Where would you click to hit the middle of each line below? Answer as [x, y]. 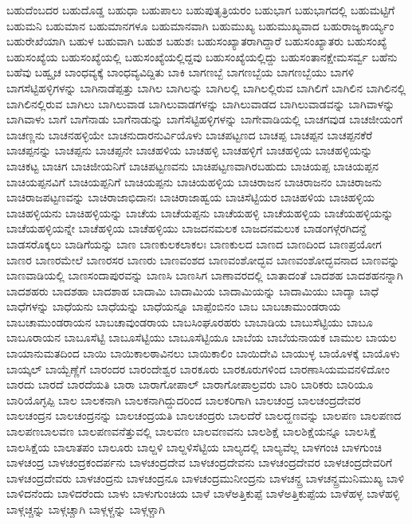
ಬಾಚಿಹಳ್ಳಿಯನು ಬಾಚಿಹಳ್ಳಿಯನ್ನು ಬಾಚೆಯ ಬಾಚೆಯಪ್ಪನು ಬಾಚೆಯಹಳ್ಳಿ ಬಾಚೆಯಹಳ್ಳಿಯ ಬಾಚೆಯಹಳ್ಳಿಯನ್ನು [200, 212]
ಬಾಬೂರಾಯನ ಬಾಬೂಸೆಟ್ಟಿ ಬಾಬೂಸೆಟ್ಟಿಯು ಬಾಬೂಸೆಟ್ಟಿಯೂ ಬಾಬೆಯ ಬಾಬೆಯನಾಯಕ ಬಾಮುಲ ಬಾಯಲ [202, 337]
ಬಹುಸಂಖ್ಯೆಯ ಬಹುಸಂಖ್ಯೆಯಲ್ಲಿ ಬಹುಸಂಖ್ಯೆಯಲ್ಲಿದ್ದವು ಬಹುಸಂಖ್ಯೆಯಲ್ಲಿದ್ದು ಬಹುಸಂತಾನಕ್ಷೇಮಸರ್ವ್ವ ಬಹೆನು [202, 56]
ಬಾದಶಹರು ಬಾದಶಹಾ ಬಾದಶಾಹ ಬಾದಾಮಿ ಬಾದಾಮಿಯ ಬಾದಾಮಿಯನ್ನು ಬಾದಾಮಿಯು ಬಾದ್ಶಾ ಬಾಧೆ [193, 290]
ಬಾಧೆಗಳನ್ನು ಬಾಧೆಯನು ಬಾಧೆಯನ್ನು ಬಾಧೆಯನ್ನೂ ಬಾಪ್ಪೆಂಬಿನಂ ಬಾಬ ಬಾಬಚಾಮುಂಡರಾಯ [174, 306]
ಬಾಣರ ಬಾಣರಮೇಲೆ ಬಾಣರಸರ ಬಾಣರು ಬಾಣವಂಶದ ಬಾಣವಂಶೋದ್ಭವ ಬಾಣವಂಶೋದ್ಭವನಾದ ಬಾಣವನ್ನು [203, 259]
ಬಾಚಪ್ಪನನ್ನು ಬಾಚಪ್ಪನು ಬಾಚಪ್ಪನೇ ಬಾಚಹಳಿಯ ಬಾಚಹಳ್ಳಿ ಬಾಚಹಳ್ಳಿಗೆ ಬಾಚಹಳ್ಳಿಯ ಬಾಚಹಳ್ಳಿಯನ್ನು [190, 150]
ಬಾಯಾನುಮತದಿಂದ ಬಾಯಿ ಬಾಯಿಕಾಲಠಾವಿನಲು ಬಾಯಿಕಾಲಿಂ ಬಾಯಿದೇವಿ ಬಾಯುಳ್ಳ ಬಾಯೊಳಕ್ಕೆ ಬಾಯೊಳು [203, 353]
